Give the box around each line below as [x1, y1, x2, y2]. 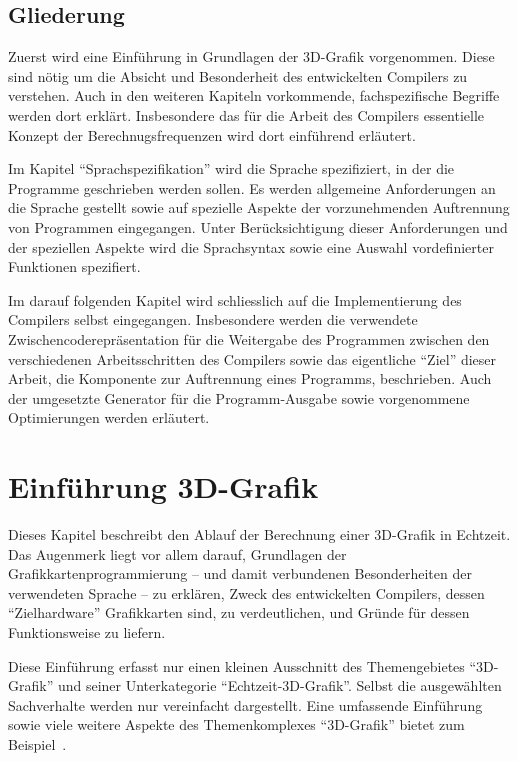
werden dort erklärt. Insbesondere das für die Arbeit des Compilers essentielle [8, 104, 485, 125]
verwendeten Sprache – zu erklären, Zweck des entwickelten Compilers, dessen [8, 582, 485, 603]
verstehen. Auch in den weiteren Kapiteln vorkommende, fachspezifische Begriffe [8, 85, 500, 106]
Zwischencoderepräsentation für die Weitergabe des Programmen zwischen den [8, 328, 490, 349]
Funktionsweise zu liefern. [8, 621, 166, 642]
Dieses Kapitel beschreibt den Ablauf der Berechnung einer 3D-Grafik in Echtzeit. [8, 524, 511, 545]
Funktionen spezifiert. [8, 256, 141, 277]
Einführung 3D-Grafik [8, 466, 319, 507]
